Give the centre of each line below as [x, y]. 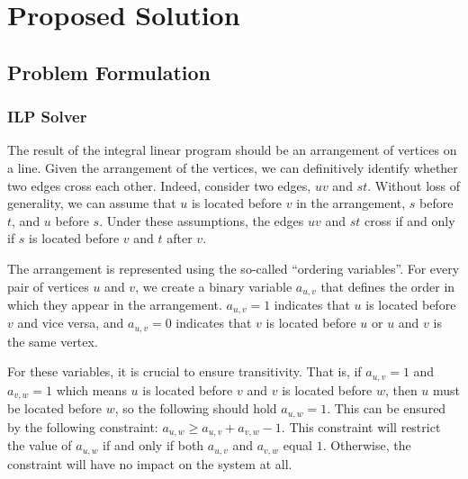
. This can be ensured [387, 408]
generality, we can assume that [92, 203]
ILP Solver [47, 117]
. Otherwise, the [367, 445]
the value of [40, 445]
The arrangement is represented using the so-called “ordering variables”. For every [234, 268]
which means [91, 389]
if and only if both [153, 445]
